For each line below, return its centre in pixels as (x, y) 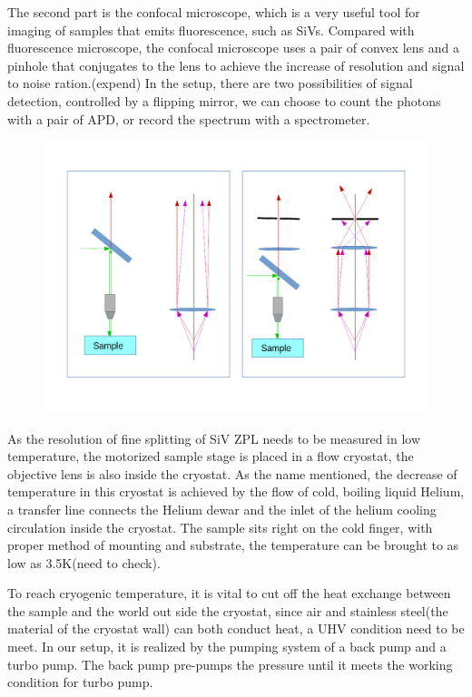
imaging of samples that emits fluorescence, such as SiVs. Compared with (211, 29)
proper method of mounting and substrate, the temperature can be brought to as (233, 545)
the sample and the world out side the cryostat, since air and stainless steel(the (228, 610)
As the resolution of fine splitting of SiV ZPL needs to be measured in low (214, 438)
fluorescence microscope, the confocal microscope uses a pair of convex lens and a (233, 48)
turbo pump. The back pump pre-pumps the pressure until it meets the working (230, 664)
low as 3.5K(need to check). (84, 562)
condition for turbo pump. (80, 682)
